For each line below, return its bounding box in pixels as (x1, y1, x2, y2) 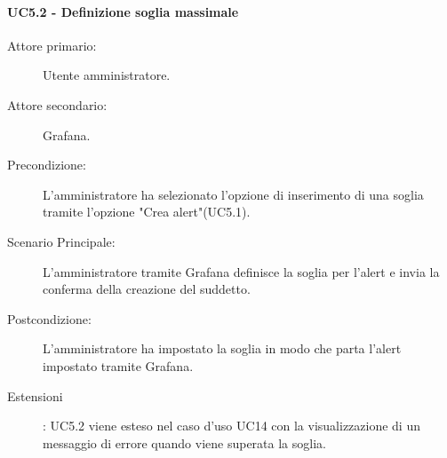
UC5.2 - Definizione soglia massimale (7, 2, 239, 20)
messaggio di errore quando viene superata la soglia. (43, 433, 326, 452)
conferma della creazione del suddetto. (43, 280, 251, 298)
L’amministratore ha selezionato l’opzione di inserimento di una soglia (43, 185, 424, 203)
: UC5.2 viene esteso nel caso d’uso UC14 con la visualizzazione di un (43, 416, 420, 435)
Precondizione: (7, 155, 86, 174)
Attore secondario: (7, 95, 108, 114)
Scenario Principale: (7, 232, 116, 250)
